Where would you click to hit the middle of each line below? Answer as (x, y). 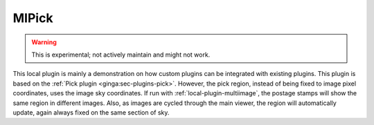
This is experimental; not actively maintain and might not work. (121, 55)
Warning (44, 42)
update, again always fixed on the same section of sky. (91, 112)
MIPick (33, 18)
